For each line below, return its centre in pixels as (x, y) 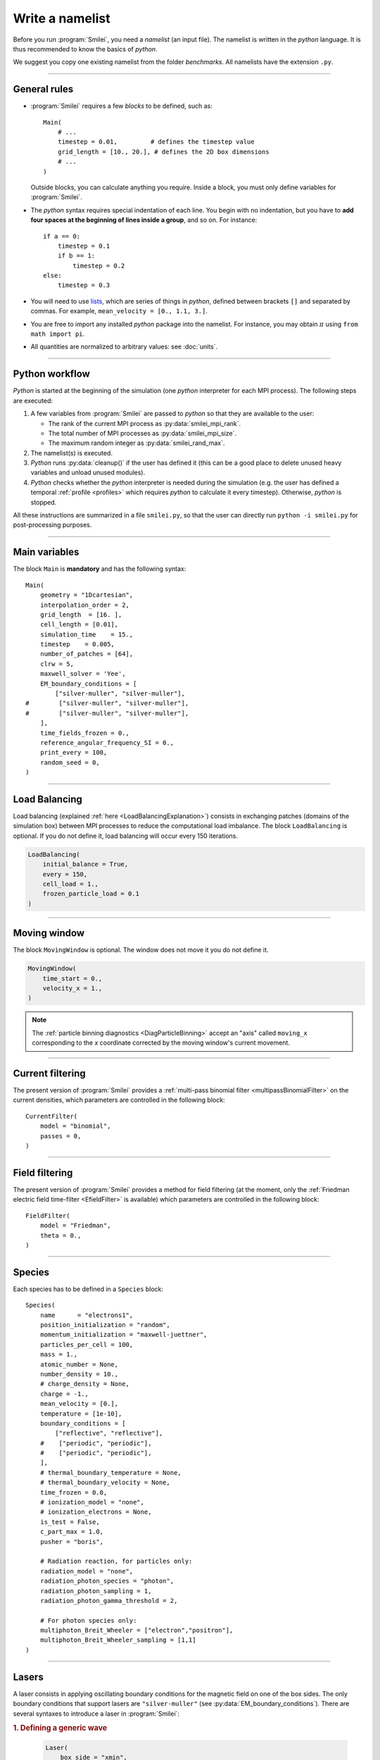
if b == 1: (76, 256)
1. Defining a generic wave (60, 1728)
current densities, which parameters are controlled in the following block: (119, 1100)
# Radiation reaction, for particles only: (116, 1561)
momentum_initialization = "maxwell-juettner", (123, 1335)
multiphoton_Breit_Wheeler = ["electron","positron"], (137, 1630)
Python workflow (52, 374)
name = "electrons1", (87, 1315)
